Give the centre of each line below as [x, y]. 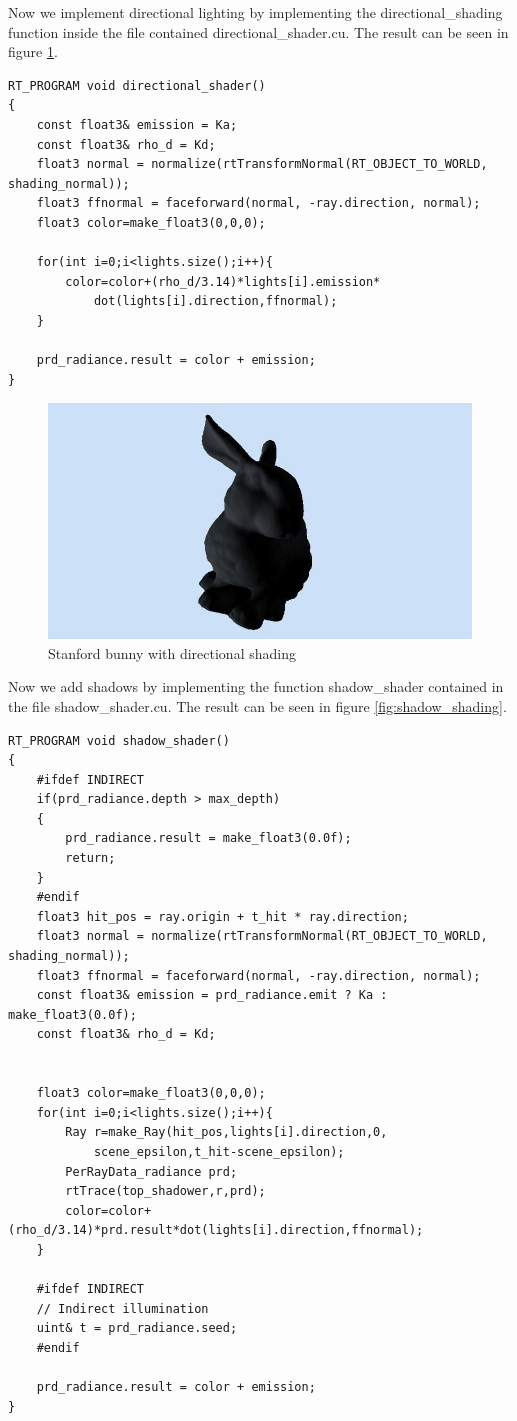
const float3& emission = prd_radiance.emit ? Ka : [212, 995]
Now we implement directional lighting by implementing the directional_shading [255, 12]
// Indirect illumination [122, 1308]
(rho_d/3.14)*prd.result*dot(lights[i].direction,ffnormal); [216, 1230]
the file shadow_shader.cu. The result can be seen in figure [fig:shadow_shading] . [257, 705]
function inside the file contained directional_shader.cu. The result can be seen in [258, 31]
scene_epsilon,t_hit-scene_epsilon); [219, 1151]
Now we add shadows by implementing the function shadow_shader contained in [256, 686]
